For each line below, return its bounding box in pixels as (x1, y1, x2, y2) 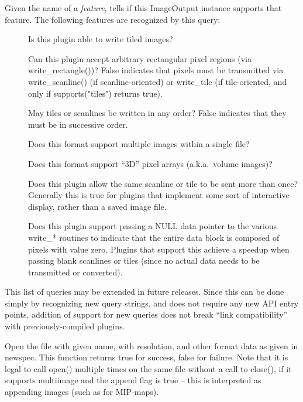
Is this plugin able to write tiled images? (28, 33, 173, 45)
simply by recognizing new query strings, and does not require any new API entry (5, 297, 299, 309)
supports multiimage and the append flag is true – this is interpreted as (5, 374, 261, 386)
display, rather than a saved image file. (28, 200, 167, 212)
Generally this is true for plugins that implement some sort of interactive (28, 189, 290, 201)
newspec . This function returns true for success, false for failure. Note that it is (5, 351, 288, 363)
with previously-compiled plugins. (5, 320, 125, 332)
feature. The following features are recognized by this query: (5, 13, 221, 25)
